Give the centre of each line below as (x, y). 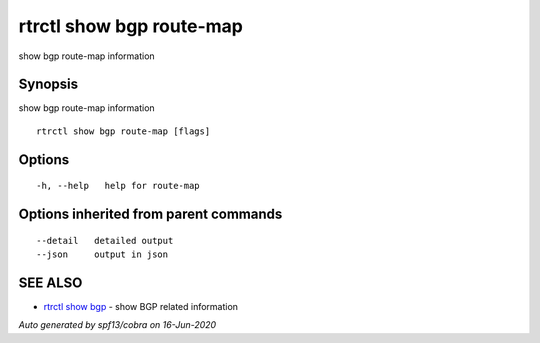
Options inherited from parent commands (150, 214)
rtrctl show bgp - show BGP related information (141, 306)
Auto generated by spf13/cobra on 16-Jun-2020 (117, 325)
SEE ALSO (50, 282)
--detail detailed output (105, 240)
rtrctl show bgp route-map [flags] (123, 131)
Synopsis (48, 84)
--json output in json (102, 254)
